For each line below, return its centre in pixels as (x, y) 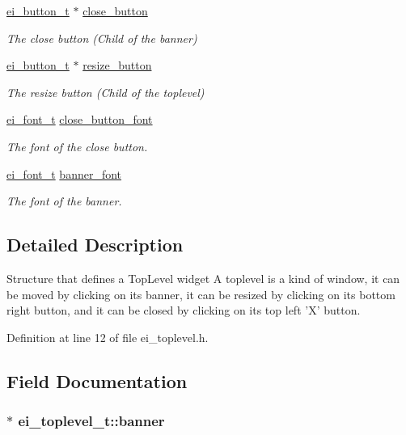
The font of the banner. (64, 201)
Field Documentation (97, 380)
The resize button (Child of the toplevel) (106, 92)
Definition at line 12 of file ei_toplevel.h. (108, 337)
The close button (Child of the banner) (102, 38)
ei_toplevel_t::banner (91, 421)
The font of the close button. (77, 146)
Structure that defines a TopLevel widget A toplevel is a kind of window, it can (203, 278)
